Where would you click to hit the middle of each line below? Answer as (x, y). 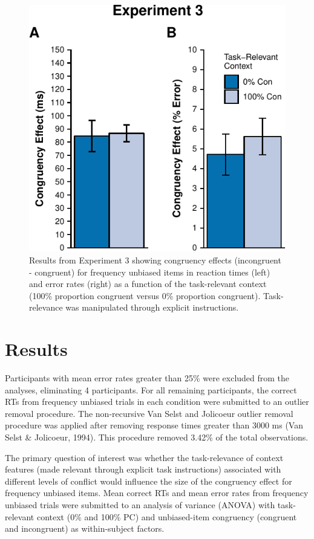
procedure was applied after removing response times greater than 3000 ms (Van (154, 425)
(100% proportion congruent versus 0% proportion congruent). (145, 295)
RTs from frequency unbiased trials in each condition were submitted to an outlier (157, 402)
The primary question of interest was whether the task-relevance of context (144, 457)
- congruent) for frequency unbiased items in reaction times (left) (150, 272)
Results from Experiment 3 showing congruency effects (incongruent (155, 260)
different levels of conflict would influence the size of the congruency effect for (149, 481)
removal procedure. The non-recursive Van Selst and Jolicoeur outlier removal (149, 413)
